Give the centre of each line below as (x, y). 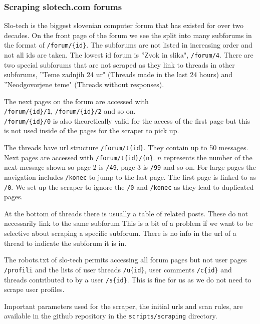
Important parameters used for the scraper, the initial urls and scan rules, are (123, 306)
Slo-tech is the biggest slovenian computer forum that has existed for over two (124, 25)
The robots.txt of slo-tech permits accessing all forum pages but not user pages (125, 260)
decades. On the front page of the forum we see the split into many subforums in (128, 35)
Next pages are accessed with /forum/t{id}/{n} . (80, 157)
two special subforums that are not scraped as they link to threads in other (119, 64)
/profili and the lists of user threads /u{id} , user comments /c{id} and (118, 269)
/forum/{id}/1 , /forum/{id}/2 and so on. (70, 111)
